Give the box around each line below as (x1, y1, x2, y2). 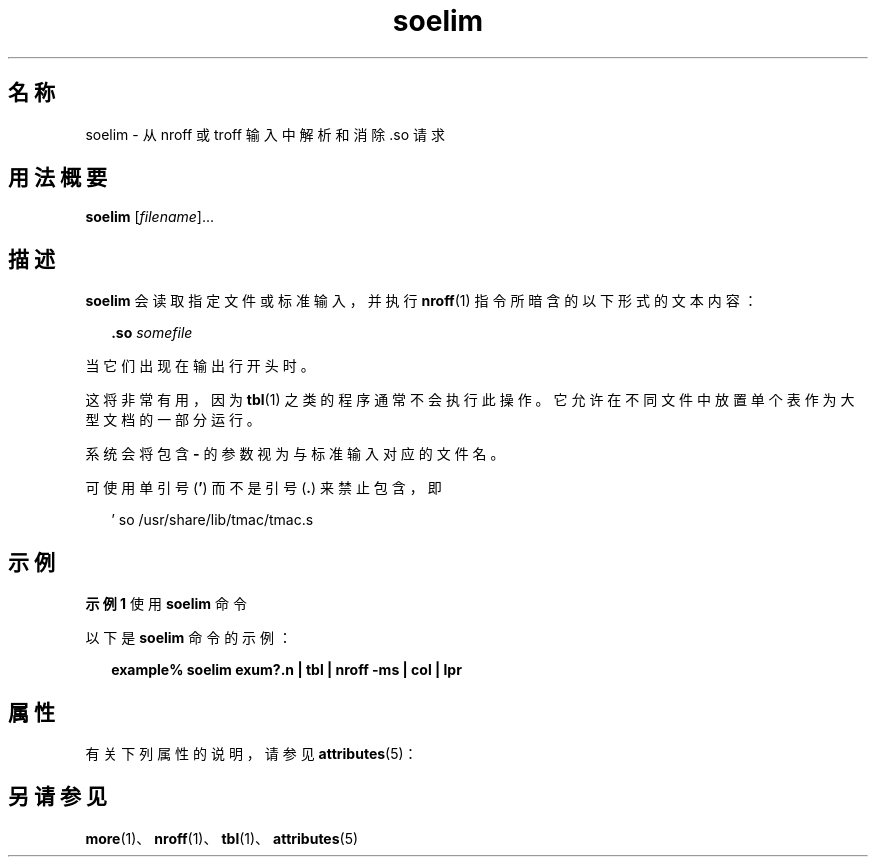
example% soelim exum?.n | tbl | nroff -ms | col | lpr (111, 661, 462, 679)
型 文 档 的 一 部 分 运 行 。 (85, 411, 261, 429)
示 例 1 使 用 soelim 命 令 (85, 595, 247, 613)
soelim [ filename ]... (85, 208, 215, 226)
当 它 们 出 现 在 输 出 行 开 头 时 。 (85, 357, 315, 375)
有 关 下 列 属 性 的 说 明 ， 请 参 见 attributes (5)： (85, 744, 418, 762)
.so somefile (111, 324, 193, 342)
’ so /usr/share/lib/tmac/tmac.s (111, 511, 314, 529)
